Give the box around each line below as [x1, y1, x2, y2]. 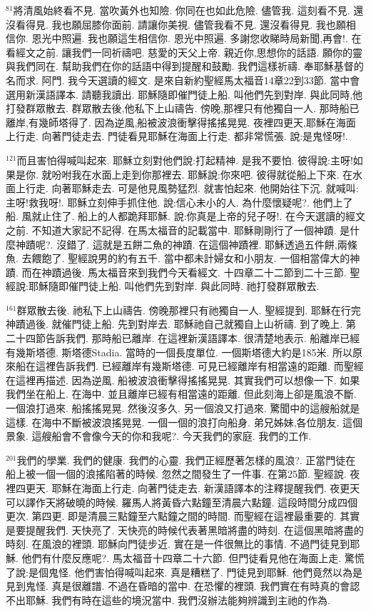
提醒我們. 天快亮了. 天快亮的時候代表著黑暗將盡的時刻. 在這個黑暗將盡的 [25, 522, 364, 537]
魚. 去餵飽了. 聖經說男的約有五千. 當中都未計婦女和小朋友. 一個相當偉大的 [6, 251, 350, 266]
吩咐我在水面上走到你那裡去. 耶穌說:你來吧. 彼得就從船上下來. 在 [51, 166, 353, 181]
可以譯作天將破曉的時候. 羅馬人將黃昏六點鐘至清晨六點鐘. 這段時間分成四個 [6, 494, 358, 509]
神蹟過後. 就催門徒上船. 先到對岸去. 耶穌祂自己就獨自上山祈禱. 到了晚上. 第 [6, 316, 356, 331]
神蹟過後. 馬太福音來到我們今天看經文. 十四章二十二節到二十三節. [41, 264, 347, 279]
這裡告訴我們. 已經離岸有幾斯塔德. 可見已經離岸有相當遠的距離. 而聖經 [35, 358, 364, 373]
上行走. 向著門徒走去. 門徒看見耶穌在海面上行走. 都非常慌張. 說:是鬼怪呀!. [6, 129, 348, 144]
